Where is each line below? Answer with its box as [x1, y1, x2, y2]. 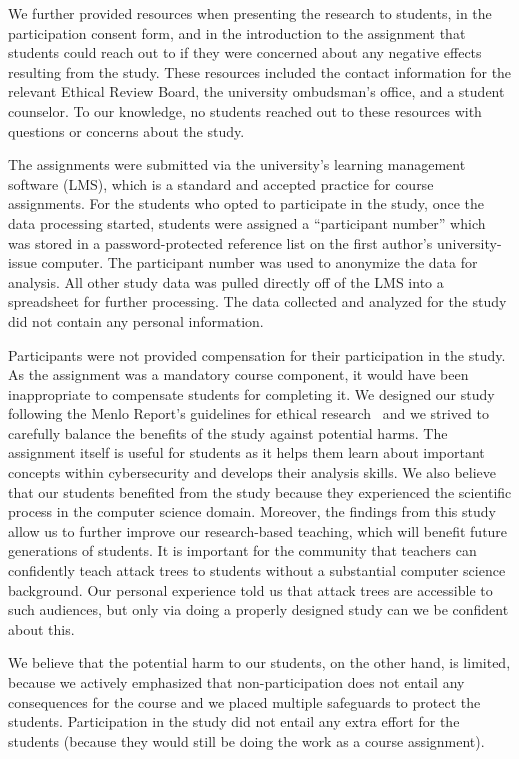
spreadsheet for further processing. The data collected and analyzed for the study [8, 291, 507, 312]
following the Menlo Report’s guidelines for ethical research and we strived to [8, 403, 489, 424]
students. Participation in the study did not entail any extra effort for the [8, 711, 460, 732]
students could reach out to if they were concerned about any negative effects [8, 42, 482, 63]
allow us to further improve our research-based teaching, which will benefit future [8, 520, 508, 541]
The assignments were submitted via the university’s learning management [8, 154, 466, 175]
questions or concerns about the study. [8, 120, 245, 141]
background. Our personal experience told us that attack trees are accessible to [8, 579, 493, 600]
